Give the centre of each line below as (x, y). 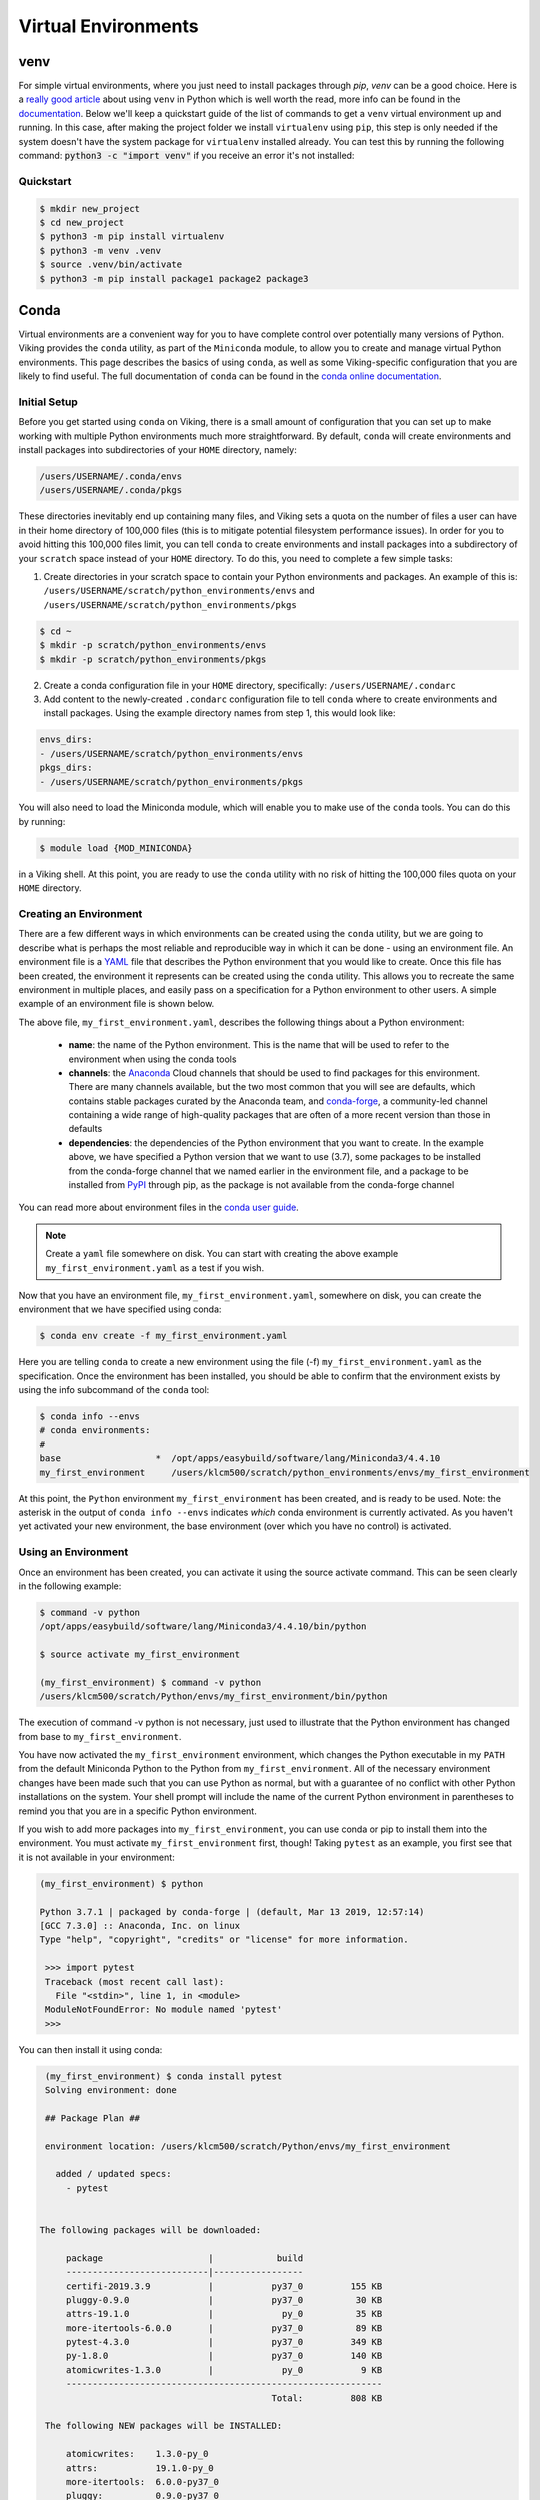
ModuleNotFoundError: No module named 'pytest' (164, 2009)
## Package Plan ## (92, 2118)
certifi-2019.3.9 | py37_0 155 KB (224, 2286)
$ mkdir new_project (89, 208)
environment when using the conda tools (152, 1059)
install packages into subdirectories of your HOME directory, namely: (157, 450)
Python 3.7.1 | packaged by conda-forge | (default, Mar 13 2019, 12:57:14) (232, 1911)
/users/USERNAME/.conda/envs (111, 476)
